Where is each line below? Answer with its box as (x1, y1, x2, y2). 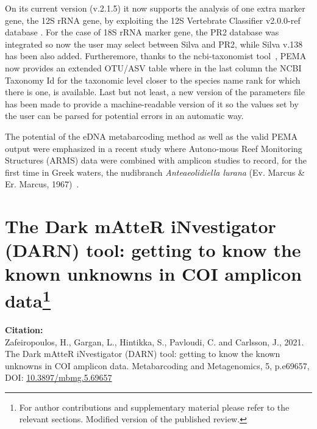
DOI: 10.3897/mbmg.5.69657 (5, 371, 112, 384)
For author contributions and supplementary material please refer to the (19, 400, 290, 413)
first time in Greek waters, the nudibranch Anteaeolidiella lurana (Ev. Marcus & (5, 165, 305, 178)
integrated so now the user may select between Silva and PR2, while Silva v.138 (5, 37, 303, 50)
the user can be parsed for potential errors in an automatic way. (5, 109, 244, 122)
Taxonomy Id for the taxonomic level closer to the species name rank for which (5, 73, 301, 86)
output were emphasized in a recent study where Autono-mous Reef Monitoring (5, 142, 302, 154)
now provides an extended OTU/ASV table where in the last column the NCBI (5, 61, 302, 74)
